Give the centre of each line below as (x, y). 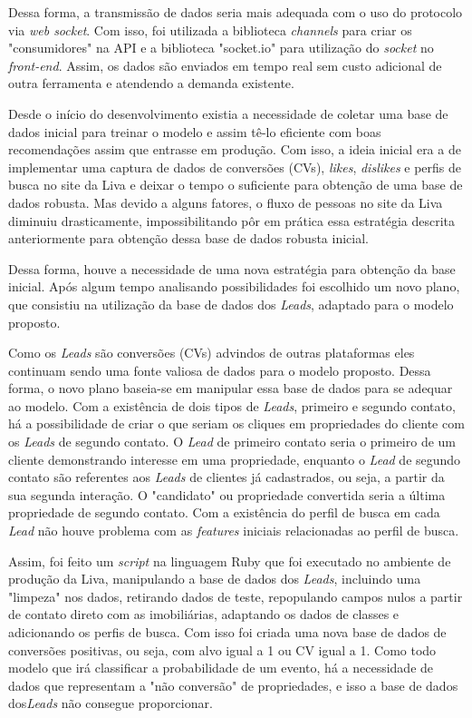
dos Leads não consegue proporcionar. (111, 703)
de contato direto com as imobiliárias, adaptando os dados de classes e (204, 614)
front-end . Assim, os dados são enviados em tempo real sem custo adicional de (225, 65)
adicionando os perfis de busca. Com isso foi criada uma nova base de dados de (227, 632)
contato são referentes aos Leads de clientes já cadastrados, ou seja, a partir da (226, 477)
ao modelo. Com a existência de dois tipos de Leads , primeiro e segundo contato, (232, 405)
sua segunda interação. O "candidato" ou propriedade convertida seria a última (227, 494)
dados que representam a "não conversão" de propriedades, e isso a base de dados (233, 685)
